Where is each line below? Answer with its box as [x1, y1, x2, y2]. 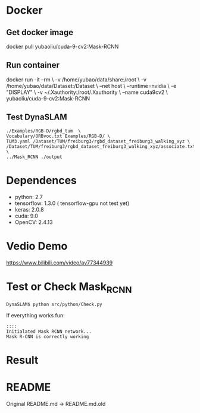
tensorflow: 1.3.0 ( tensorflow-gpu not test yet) [14, 200, 130, 207]
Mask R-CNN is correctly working [6, 334, 89, 340]
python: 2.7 [14, 193, 43, 200]
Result [6, 354, 39, 367]
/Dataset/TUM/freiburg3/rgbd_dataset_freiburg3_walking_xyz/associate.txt [6, 143, 196, 149]
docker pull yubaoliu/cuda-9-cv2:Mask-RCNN [6, 43, 119, 50]
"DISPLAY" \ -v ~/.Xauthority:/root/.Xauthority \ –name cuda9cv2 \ [6, 89, 168, 96]
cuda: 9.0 [14, 212, 39, 219]
